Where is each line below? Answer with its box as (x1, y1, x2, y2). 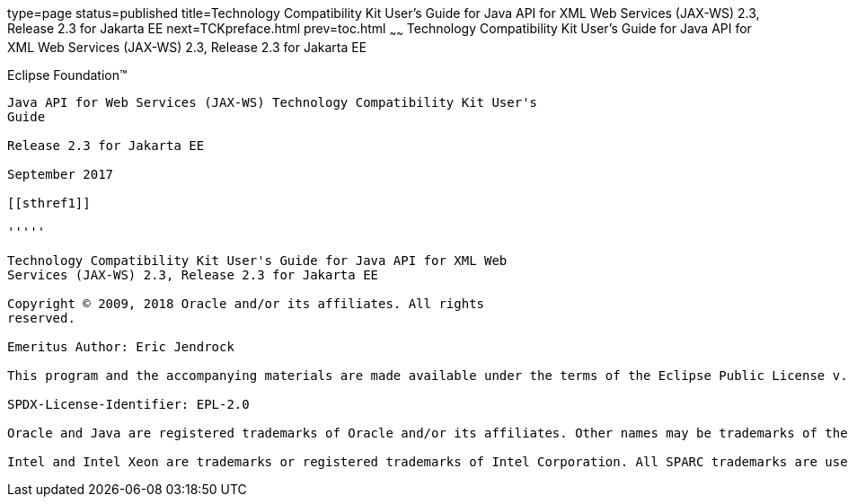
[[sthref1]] (7, 195, 91, 210)
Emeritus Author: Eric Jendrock (7, 339, 234, 354)
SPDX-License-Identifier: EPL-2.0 (7, 396, 250, 411)
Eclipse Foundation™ (7, 66, 128, 83)
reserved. (7, 310, 75, 325)
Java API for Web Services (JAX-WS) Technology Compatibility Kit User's (7, 94, 538, 110)
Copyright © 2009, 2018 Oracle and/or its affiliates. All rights (7, 296, 485, 311)
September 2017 (7, 166, 114, 181)
